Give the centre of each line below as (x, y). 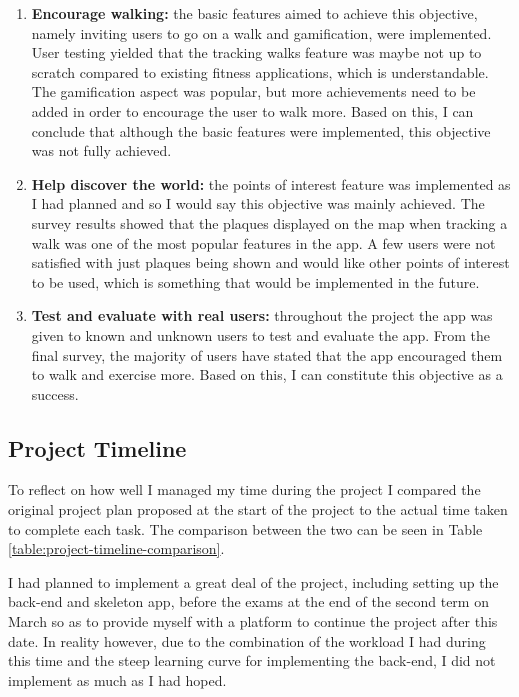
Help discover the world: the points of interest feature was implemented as (271, 183)
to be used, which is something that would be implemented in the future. (255, 281)
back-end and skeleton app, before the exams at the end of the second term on (248, 601)
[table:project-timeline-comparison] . (116, 548)
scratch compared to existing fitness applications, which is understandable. (260, 71)
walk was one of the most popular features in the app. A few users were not (263, 242)
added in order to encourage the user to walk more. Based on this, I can (252, 110)
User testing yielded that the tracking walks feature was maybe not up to (256, 52)
